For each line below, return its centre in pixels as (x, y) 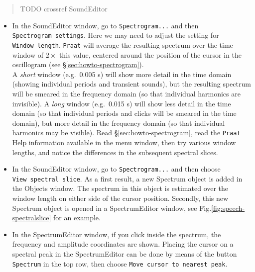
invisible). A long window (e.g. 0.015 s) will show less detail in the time (122, 103)
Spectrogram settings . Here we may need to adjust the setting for (116, 35)
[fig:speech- (228, 208)
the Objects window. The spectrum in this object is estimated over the (120, 188)
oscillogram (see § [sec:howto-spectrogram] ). (78, 64)
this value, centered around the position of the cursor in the (150, 54)
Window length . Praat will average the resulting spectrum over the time (123, 45)
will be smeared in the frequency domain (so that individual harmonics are (126, 93)
